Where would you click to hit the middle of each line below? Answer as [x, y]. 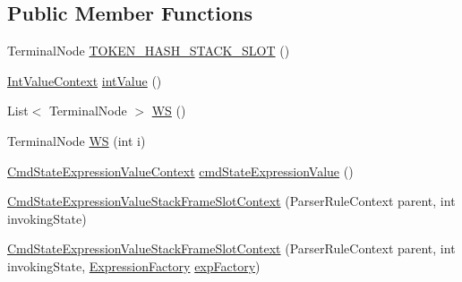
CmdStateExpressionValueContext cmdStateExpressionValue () [180, 171]
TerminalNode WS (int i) [77, 140]
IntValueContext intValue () [85, 80]
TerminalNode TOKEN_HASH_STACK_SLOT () [149, 51]
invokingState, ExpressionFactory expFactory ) [134, 265]
